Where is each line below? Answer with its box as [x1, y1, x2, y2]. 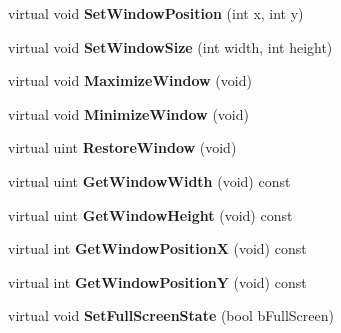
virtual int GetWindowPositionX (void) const [8, 238, 307, 259]
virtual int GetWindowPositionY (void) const [8, 271, 307, 292]
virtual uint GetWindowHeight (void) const [8, 204, 293, 225]
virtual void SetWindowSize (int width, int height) [8, 36, 333, 57]
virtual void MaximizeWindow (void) [8, 70, 252, 91]
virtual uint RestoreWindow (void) [8, 137, 237, 158]
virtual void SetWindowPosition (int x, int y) [8, 3, 304, 23]
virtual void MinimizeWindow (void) [8, 103, 249, 124]
